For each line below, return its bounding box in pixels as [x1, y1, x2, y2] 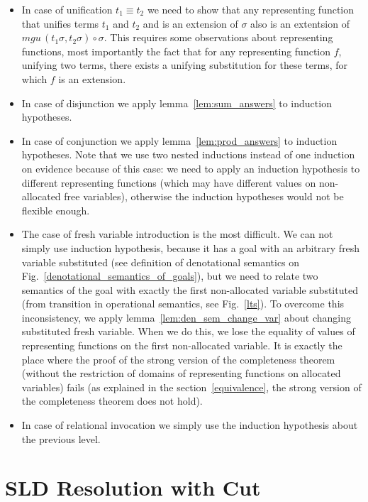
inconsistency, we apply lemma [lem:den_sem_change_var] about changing [21, 310, 352, 324]
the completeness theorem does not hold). [21, 393, 203, 408]
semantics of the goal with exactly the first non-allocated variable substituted [21, 282, 358, 297]
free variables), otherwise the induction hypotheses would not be [64, 189, 344, 204]
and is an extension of [143, 16, 238, 31]
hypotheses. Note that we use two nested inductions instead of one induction [21, 147, 355, 162]
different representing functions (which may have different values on [21, 175, 316, 190]
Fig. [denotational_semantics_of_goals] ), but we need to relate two [21, 268, 318, 283]
